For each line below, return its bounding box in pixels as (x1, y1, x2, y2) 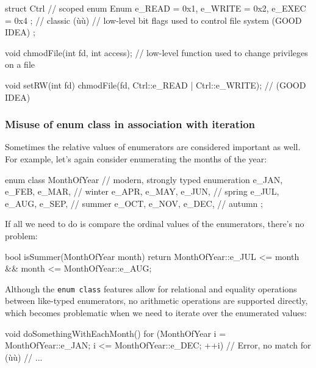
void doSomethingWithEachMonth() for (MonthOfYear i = (5, 327, 226, 339)
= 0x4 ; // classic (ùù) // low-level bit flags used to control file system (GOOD (5, 13, 302, 26)
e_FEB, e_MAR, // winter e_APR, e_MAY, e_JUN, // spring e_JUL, (5, 185, 279, 198)
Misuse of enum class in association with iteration (5, 117, 256, 132)
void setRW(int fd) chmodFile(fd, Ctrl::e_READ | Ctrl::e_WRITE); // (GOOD (5, 78, 306, 91)
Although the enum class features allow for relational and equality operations (5, 282, 297, 295)
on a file (5, 58, 35, 71)
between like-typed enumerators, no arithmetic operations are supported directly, (5, 294, 308, 307)
